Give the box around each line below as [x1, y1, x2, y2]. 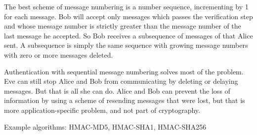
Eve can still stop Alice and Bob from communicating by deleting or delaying [4, 76, 238, 86]
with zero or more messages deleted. [4, 49, 113, 60]
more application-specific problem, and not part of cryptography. [4, 104, 200, 115]
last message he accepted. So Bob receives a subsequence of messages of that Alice [4, 30, 253, 40]
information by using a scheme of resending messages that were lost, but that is [4, 95, 245, 105]
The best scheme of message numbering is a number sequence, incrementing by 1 [4, 1, 249, 11]
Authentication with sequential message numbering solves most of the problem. [4, 66, 244, 76]
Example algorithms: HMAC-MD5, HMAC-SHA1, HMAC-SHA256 [4, 121, 207, 132]
